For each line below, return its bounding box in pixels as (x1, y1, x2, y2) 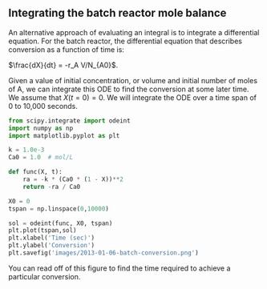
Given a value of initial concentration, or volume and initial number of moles (8, 75, 258, 85)
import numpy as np (8, 124, 74, 132)
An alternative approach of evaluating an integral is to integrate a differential (8, 27, 260, 37)
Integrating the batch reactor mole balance (8, 6, 227, 20)
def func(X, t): (8, 168, 63, 176)
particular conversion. (8, 271, 81, 281)
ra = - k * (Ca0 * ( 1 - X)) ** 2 (22, 175, 124, 183)
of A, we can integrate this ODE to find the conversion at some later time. (8, 84, 249, 94)
